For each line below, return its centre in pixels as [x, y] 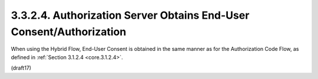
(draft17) [21, 68]
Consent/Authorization [69, 32]
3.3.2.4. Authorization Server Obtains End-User [130, 15]
